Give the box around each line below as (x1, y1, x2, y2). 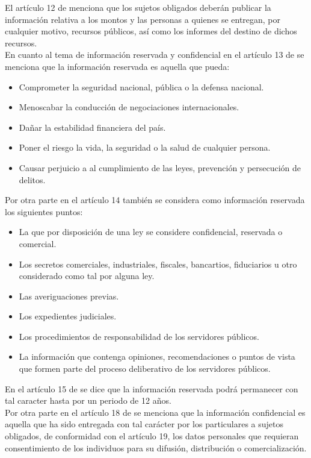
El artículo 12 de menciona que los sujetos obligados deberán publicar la (5, 1, 271, 13)
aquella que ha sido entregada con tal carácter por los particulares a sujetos (5, 418, 283, 430)
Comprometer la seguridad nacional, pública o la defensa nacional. (19, 80, 264, 93)
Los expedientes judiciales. (19, 310, 117, 322)
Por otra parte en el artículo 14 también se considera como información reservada (5, 193, 305, 206)
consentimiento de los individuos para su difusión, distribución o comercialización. (5, 441, 307, 454)
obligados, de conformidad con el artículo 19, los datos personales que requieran (5, 430, 299, 442)
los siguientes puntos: (5, 205, 83, 218)
